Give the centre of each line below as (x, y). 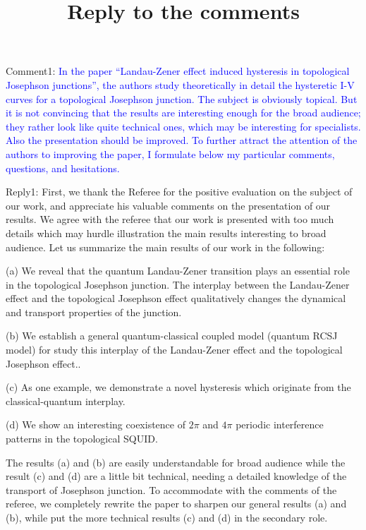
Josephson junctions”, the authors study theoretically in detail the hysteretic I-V (180, 84)
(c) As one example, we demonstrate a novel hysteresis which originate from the (178, 387)
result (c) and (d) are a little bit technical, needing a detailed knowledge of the (176, 476)
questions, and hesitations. (63, 168)
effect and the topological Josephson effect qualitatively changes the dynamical (176, 298)
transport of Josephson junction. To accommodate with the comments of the (171, 489)
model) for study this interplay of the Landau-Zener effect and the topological (174, 350)
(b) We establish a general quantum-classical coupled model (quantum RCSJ (172, 336)
